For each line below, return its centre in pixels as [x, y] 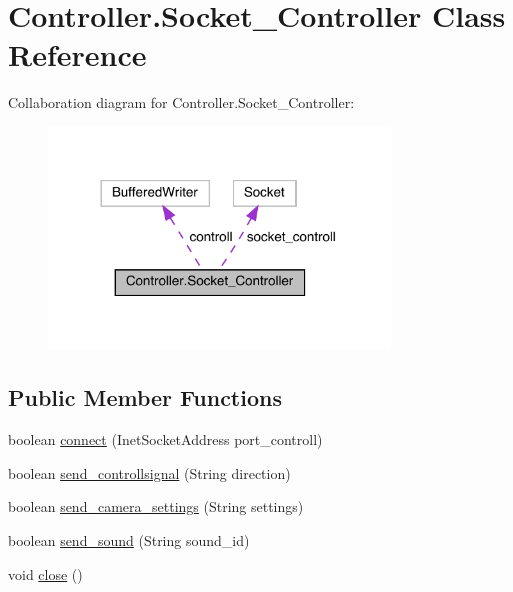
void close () [45, 573]
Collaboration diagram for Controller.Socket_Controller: [181, 102]
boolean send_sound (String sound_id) [129, 539]
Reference [77, 54]
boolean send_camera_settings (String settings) [156, 506]
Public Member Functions [145, 397]
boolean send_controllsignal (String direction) [149, 472]
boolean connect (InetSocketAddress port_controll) [165, 439]
